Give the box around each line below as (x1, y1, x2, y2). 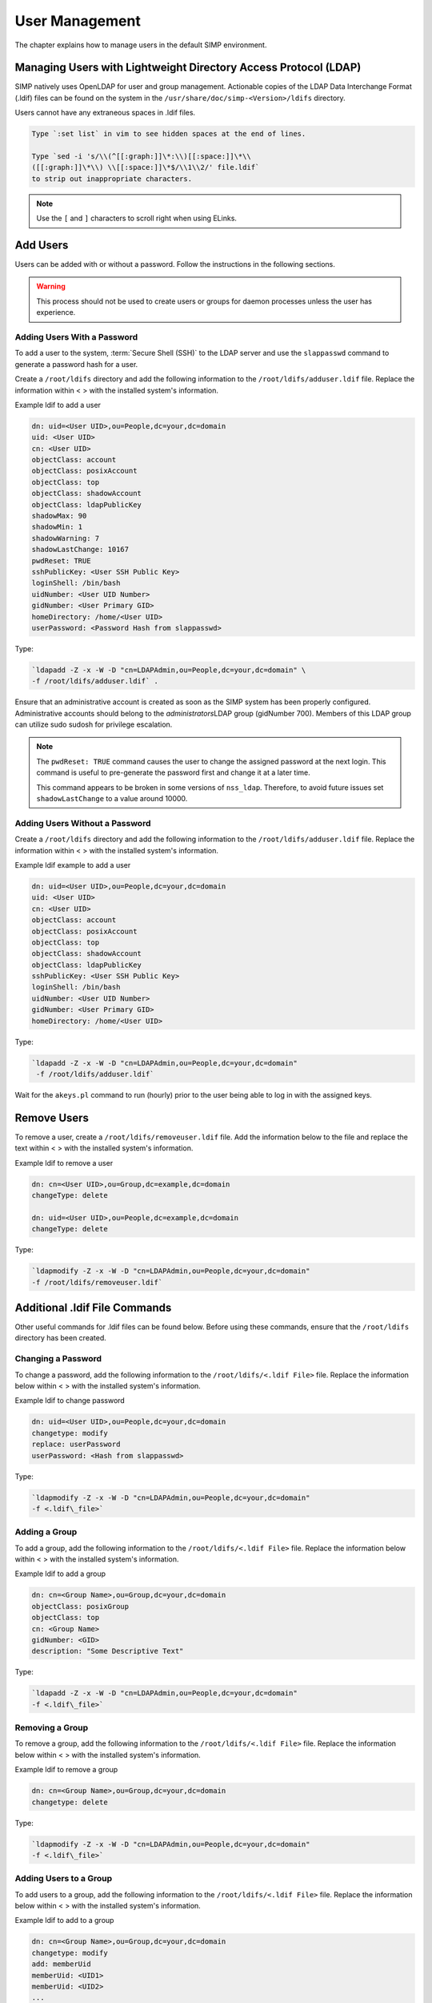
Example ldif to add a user (14, 400, 102, 409)
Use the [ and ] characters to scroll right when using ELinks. (36, 213, 238, 224)
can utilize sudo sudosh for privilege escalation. (14, 719, 173, 729)
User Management (14, 12, 142, 30)
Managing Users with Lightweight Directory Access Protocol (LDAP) (14, 61, 362, 75)
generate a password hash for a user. (14, 359, 138, 369)
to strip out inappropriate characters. (31, 174, 192, 183)
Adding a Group (14, 1526, 78, 1538)
